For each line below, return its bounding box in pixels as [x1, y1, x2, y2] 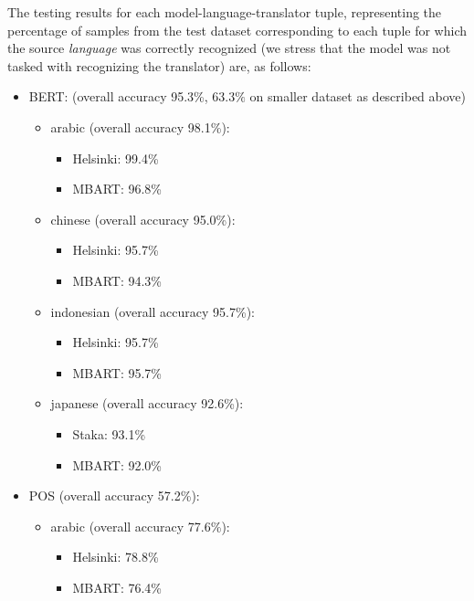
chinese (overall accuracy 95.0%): [50, 209, 236, 228]
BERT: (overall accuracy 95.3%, [28, 87, 208, 106]
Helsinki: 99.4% [72, 148, 159, 167]
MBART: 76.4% [72, 577, 162, 596]
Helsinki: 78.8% [72, 547, 159, 566]
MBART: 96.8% [72, 179, 162, 198]
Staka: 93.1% [72, 424, 146, 443]
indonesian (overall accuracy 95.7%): [50, 301, 255, 321]
